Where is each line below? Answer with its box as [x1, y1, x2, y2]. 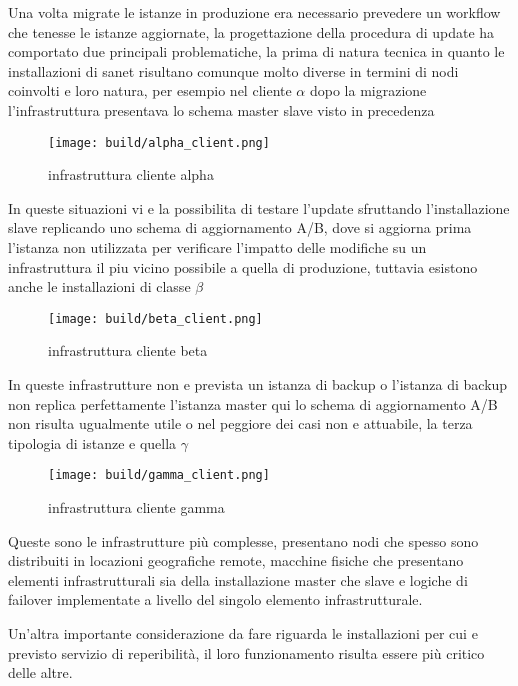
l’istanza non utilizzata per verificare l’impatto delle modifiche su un [8, 237, 427, 257]
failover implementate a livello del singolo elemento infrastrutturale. [8, 589, 423, 610]
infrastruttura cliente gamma [48, 497, 225, 518]
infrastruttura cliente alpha [48, 164, 214, 185]
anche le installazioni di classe [8, 276, 191, 297]
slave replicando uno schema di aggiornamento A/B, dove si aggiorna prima [8, 217, 472, 238]
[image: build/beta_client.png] [48, 311, 263, 326]
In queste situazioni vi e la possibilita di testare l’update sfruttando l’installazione [8, 197, 510, 218]
